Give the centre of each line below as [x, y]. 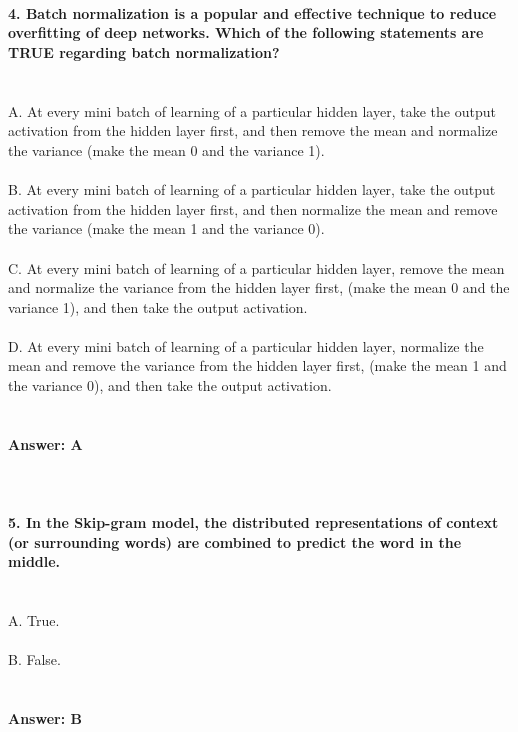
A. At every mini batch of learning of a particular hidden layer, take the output [252, 110]
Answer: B [45, 718]
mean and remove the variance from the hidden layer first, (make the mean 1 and [257, 365]
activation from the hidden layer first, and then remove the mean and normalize [253, 130]
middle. [34, 561]
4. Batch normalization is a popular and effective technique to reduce [252, 12]
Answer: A [45, 443]
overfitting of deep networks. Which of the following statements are [246, 32]
